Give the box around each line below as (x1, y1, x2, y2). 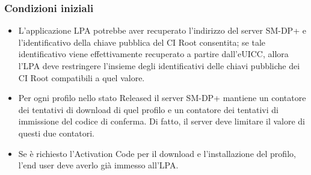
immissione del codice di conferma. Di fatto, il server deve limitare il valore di (18, 115, 305, 127)
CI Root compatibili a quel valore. (18, 71, 145, 84)
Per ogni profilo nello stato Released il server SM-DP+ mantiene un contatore (18, 91, 306, 104)
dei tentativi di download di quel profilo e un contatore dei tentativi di (18, 103, 279, 115)
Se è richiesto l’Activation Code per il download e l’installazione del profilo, (18, 147, 296, 159)
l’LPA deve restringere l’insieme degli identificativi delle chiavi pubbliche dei (18, 60, 300, 72)
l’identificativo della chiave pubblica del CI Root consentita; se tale (18, 35, 266, 48)
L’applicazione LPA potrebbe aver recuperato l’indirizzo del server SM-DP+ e (18, 24, 306, 37)
